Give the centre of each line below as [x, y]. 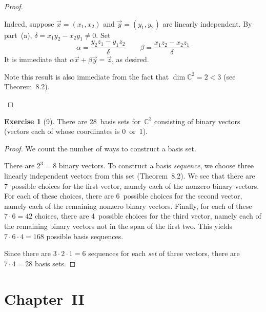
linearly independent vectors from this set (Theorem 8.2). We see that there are [130, 175]
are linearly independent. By [207, 23]
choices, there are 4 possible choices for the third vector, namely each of [148, 216]
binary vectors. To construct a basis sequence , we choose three [156, 165]
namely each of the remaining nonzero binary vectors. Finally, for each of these [128, 206]
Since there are [28, 253]
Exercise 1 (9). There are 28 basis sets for [73, 121]
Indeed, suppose [29, 23]
